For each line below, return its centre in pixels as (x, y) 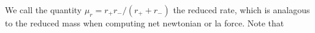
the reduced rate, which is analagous (241, 10)
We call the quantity (44, 10)
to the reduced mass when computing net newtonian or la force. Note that (145, 23)
